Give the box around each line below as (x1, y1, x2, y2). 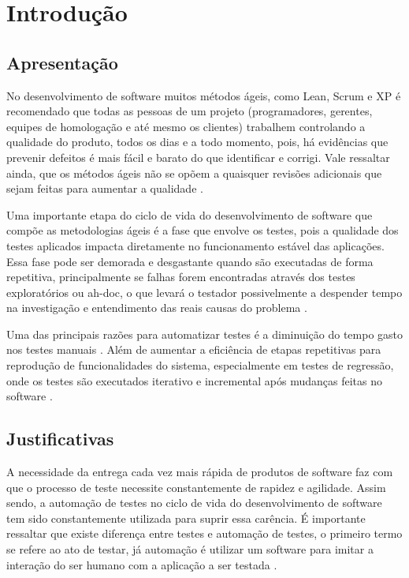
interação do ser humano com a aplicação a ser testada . (6, 556, 277, 572)
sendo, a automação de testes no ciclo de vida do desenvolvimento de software (6, 494, 382, 511)
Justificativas (6, 426, 114, 451)
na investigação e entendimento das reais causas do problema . (6, 299, 307, 316)
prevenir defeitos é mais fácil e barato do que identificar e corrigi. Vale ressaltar (6, 148, 390, 165)
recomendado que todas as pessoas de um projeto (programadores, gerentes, (6, 103, 373, 119)
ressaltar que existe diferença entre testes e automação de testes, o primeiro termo (6, 525, 403, 542)
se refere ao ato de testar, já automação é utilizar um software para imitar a (6, 541, 374, 557)
